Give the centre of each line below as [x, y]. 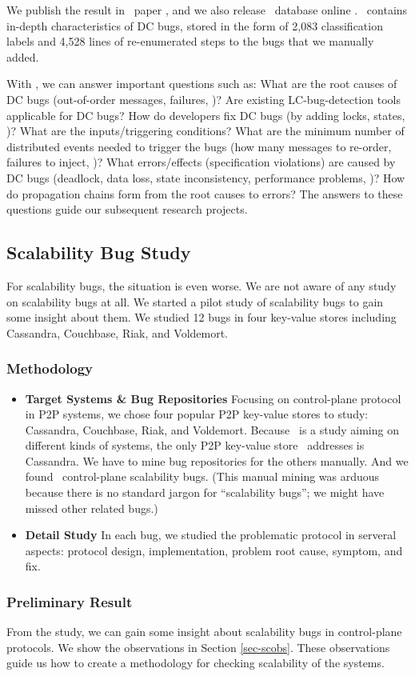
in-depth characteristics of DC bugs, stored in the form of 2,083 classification [195, 25]
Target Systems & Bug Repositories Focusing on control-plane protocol [213, 398]
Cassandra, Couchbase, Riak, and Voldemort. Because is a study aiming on [212, 429]
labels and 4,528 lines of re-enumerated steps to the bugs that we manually [190, 41]
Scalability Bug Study [99, 252]
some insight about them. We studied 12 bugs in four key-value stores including [202, 317]
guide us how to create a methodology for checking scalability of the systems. [196, 663]
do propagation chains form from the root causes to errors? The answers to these [205, 193]
